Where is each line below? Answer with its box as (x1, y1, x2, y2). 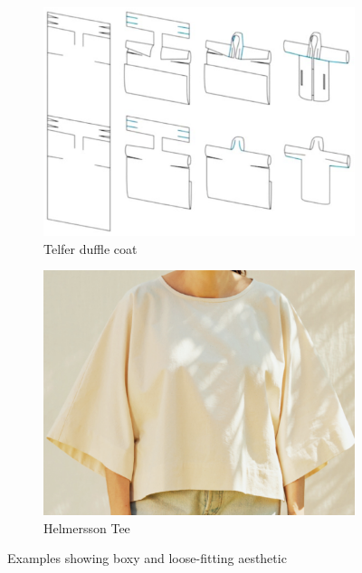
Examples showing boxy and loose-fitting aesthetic (7, 549, 287, 568)
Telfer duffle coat (43, 239, 138, 258)
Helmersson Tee (43, 518, 130, 537)
